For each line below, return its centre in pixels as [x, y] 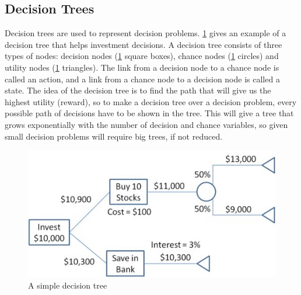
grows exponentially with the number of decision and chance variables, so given [146, 124]
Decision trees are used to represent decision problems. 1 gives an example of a [146, 33]
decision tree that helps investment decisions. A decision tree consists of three [143, 44]
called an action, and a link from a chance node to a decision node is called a [142, 79]
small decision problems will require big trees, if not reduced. [114, 136]
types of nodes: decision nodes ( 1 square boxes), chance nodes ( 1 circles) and [142, 56]
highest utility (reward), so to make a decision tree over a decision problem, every [151, 101]
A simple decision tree [68, 285]
